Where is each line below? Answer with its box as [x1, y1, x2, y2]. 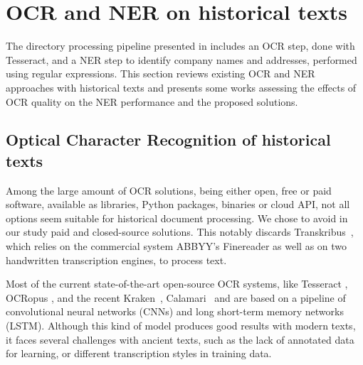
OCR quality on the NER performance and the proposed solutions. [6, 94, 298, 109]
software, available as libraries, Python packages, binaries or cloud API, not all [6, 197, 350, 212]
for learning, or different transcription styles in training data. [6, 346, 272, 361]
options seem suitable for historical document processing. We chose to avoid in [6, 210, 348, 225]
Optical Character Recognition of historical [6, 129, 331, 151]
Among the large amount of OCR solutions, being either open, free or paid [6, 182, 332, 197]
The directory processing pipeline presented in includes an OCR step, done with [6, 38, 355, 53]
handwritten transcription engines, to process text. [6, 252, 227, 267]
